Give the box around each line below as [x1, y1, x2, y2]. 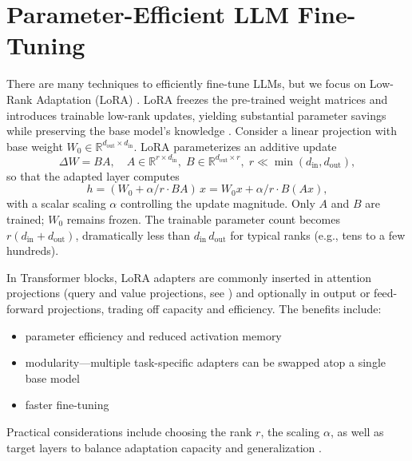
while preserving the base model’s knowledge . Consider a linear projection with [6, 122, 397, 139]
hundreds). [6, 242, 59, 259]
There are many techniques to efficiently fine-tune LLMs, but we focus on [6, 75, 366, 92]
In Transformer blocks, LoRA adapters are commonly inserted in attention [6, 268, 372, 285]
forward [6, 300, 44, 316]
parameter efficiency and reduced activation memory [25, 327, 282, 344]
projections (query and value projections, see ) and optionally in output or [6, 284, 370, 301]
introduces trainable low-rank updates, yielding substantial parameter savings [6, 106, 386, 123]
